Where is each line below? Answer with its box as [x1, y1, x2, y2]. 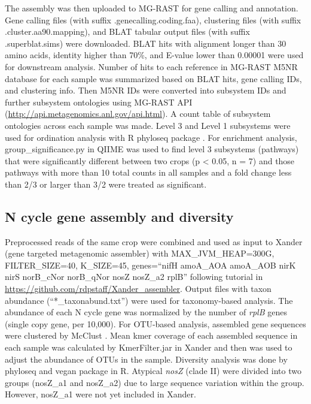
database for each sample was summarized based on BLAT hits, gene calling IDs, [5, 72, 302, 85]
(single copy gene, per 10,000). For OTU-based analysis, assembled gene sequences [5, 317, 306, 330]
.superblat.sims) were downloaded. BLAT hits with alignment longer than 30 [5, 37, 286, 49]
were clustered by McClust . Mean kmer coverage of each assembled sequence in [5, 329, 298, 342]
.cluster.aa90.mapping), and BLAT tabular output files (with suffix [5, 25, 250, 38]
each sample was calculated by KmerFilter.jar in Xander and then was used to [5, 341, 292, 354]
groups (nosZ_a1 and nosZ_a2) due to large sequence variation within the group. [5, 376, 304, 388]
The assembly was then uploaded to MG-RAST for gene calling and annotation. [5, 2, 298, 14]
